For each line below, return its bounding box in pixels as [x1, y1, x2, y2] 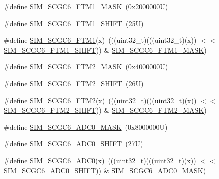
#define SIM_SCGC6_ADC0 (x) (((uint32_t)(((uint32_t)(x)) [4, 155, 196, 165]
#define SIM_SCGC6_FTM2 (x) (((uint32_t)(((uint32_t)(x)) [4, 95, 197, 105]
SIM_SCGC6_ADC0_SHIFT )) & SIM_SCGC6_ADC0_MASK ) [4, 165, 206, 175]
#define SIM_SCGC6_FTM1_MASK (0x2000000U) [4, 1, 168, 11]
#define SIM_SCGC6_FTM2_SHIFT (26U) [4, 78, 144, 88]
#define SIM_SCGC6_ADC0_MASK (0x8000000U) [4, 121, 168, 132]
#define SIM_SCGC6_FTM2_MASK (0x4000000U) [4, 61, 168, 72]
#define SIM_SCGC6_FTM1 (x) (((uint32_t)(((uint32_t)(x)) [4, 35, 197, 45]
